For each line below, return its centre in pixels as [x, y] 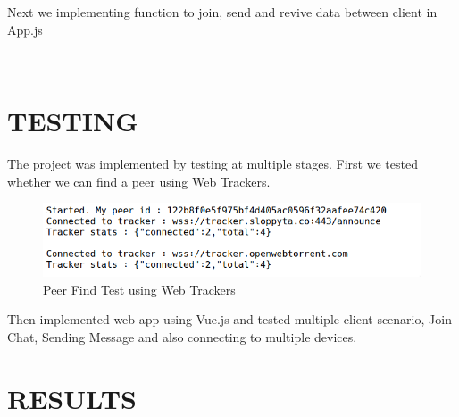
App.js [25, 29]
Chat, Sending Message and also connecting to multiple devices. [182, 336]
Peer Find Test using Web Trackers [139, 289]
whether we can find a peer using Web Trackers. [139, 181]
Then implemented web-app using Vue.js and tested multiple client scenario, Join [229, 319]
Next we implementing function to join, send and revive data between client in [222, 12]
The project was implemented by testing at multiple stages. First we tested [213, 163]
